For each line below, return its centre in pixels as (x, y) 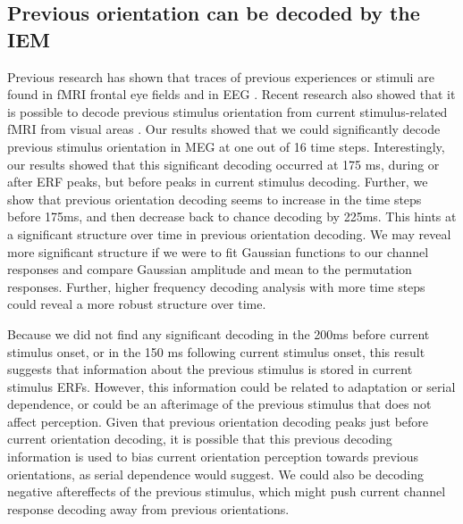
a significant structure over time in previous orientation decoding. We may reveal (229, 233)
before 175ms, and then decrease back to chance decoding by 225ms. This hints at (232, 216)
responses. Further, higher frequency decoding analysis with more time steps (216, 286)
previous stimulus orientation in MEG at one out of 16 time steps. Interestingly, (226, 146)
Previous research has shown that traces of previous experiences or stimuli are (221, 76)
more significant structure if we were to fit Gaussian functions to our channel (218, 251)
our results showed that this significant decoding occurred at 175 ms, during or (223, 164)
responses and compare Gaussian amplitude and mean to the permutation (210, 269)
